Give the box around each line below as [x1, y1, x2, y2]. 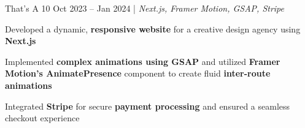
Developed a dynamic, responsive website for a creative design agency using [5, 22, 301, 35]
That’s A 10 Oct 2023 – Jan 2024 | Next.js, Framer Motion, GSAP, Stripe [5, 2, 284, 14]
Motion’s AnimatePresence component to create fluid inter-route [5, 67, 271, 80]
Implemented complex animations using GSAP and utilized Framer [5, 55, 280, 67]
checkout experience [5, 111, 80, 124]
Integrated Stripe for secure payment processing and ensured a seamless [5, 99, 290, 112]
